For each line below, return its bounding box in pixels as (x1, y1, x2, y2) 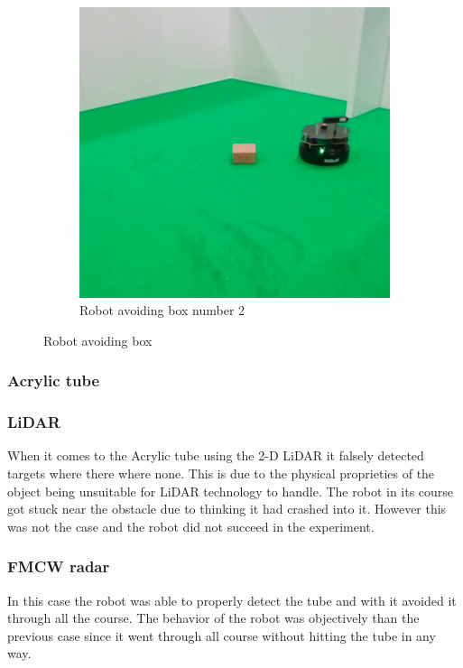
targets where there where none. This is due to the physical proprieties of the (7, 463, 435, 482)
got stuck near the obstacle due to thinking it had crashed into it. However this (7, 499, 447, 518)
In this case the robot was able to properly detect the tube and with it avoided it (7, 590, 457, 609)
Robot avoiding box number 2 (79, 301, 245, 320)
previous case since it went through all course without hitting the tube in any (7, 626, 436, 645)
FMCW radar (7, 555, 110, 578)
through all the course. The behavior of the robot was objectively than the (7, 608, 420, 627)
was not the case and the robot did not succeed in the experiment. (7, 516, 375, 535)
